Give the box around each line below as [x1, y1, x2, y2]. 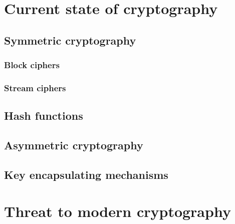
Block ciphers [4, 59, 60, 71]
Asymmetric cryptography [4, 137, 143, 153]
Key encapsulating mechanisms [4, 166, 168, 182]
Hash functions [4, 108, 83, 123]
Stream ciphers [4, 81, 66, 94]
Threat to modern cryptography [4, 201, 231, 221]
